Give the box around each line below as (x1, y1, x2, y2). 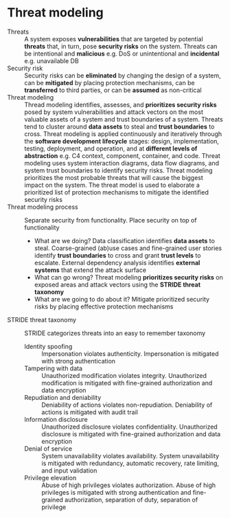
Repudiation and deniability (24, 393, 102, 401)
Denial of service (24, 444, 73, 453)
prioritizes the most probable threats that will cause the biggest (24, 173, 204, 181)
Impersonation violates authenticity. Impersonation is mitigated (41, 349, 219, 358)
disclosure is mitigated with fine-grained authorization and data (41, 429, 221, 438)
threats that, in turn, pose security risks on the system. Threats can (24, 42, 218, 50)
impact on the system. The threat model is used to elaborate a (24, 181, 200, 189)
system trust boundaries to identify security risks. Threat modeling (24, 166, 213, 174)
